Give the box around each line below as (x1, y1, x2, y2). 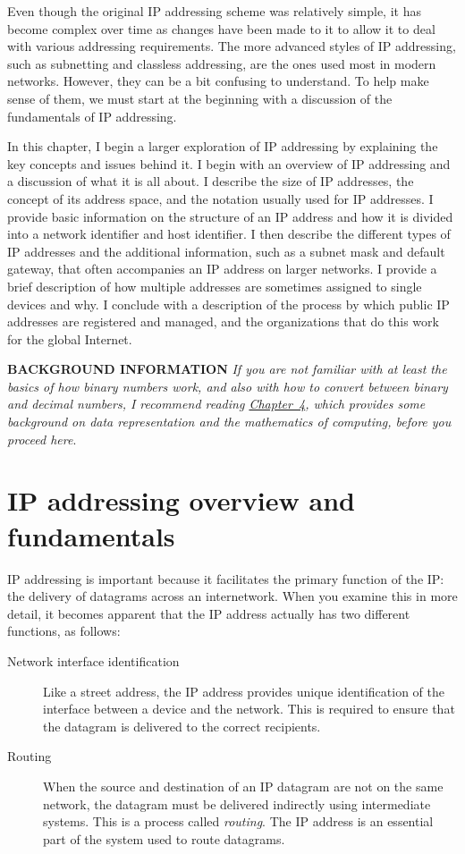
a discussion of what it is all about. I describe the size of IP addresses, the (7, 172, 414, 190)
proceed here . (7, 429, 77, 448)
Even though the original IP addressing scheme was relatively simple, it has (7, 2, 421, 20)
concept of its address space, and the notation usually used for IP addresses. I (7, 189, 434, 207)
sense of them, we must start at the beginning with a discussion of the (7, 89, 393, 107)
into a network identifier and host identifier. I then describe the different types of (7, 224, 451, 243)
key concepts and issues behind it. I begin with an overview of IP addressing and (7, 154, 451, 173)
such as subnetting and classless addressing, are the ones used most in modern (7, 54, 436, 72)
